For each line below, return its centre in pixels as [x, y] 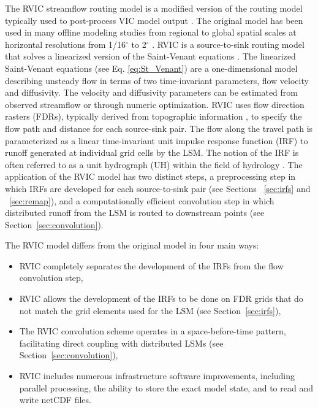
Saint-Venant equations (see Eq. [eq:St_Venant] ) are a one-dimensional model [151, 68]
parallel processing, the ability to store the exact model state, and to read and [166, 387]
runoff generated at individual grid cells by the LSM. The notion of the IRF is [152, 152]
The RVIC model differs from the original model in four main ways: [132, 245]
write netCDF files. [55, 400]
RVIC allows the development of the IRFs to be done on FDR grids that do [161, 298]
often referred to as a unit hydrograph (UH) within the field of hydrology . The [154, 164]
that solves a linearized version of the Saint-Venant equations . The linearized [150, 56]
